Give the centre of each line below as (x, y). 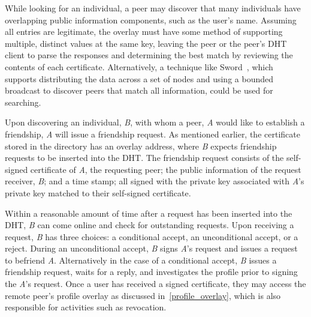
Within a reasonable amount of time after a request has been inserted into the (149, 213)
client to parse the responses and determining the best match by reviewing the (149, 55)
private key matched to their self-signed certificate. (98, 192)
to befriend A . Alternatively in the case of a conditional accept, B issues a (141, 260)
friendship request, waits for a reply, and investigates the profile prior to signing (151, 272)
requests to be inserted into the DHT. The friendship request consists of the (144, 158)
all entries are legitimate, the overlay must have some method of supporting (144, 32)
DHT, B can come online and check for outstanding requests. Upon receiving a (150, 225)
